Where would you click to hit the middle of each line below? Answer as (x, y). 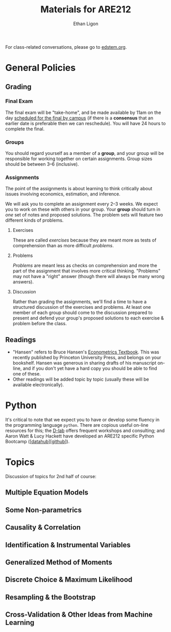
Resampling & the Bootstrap (51, 597)
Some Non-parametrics (43, 510)
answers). (23, 282)
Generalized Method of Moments (59, 562)
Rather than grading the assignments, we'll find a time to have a (80, 302)
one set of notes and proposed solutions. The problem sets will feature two (84, 215)
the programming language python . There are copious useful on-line (77, 425)
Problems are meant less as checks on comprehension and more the (85, 266)
